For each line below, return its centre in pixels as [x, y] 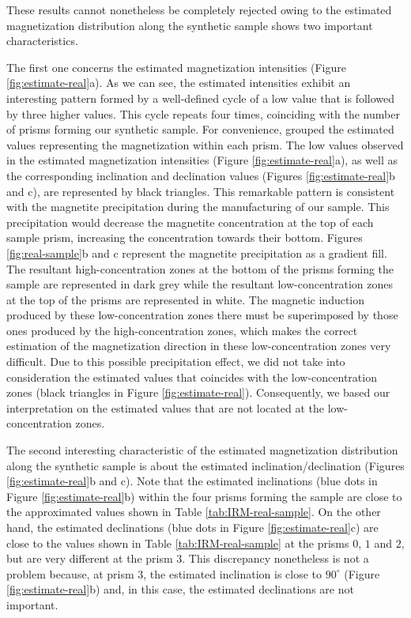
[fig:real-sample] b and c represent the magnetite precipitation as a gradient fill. [197, 252]
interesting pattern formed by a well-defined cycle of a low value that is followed [201, 98]
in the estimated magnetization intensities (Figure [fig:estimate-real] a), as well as [202, 160]
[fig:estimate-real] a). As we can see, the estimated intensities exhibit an [179, 83]
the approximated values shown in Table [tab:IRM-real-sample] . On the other [194, 512]
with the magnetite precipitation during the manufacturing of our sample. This [198, 207]
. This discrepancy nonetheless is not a [275, 558]
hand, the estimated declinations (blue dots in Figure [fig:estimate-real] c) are [192, 527]
